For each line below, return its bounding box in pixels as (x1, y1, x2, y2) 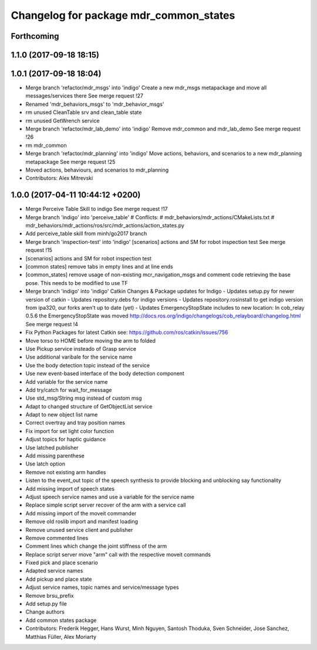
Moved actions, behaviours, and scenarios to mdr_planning (25, 166, 169, 173)
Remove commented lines (25, 534, 89, 541)
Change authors (25, 608, 65, 615)
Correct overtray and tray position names (25, 419, 126, 426)
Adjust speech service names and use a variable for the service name (25, 493, 195, 500)
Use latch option (25, 460, 66, 467)
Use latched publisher (25, 444, 79, 451)
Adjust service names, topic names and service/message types (25, 584, 179, 591)
